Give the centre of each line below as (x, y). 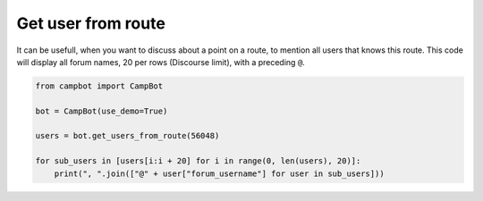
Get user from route (91, 23)
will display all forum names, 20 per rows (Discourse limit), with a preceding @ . (161, 62)
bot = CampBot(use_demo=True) (102, 111)
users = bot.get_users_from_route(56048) (127, 136)
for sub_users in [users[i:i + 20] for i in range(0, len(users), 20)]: (198, 161)
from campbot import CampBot (99, 86)
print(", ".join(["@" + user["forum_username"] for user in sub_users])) (219, 173)
